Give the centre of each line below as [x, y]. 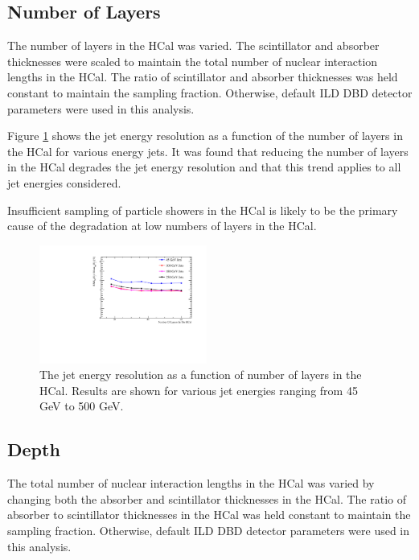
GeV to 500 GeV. [82, 406]
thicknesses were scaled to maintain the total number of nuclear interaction [193, 61]
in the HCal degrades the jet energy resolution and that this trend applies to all [204, 167]
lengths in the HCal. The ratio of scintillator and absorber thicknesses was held [203, 77]
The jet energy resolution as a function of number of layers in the [201, 375]
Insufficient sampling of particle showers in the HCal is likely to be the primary [203, 210]
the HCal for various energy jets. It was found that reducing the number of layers [208, 151]
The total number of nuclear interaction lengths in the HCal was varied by [191, 483]
